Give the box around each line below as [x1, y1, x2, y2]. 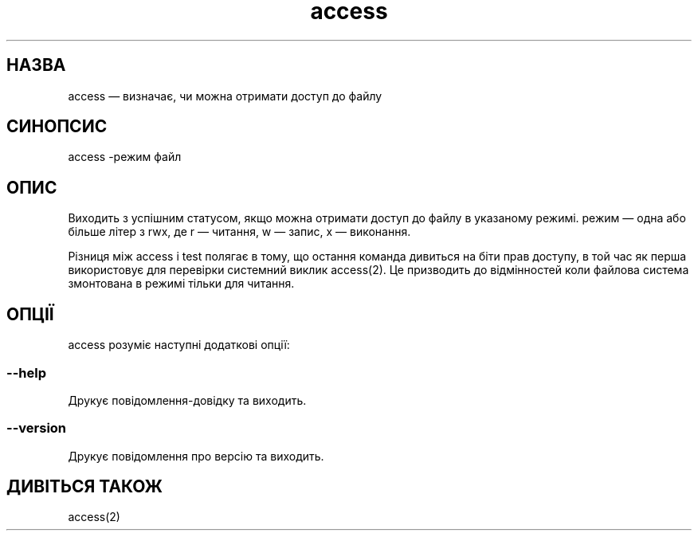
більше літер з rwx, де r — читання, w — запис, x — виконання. [68, 225, 411, 239]
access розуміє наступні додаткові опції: [68, 338, 290, 352]
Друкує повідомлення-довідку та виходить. [68, 393, 307, 407]
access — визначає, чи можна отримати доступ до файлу [68, 88, 382, 103]
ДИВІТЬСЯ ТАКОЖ [6, 476, 163, 497]
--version [6, 420, 67, 437]
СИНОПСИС [6, 116, 108, 137]
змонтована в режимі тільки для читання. [68, 276, 295, 291]
